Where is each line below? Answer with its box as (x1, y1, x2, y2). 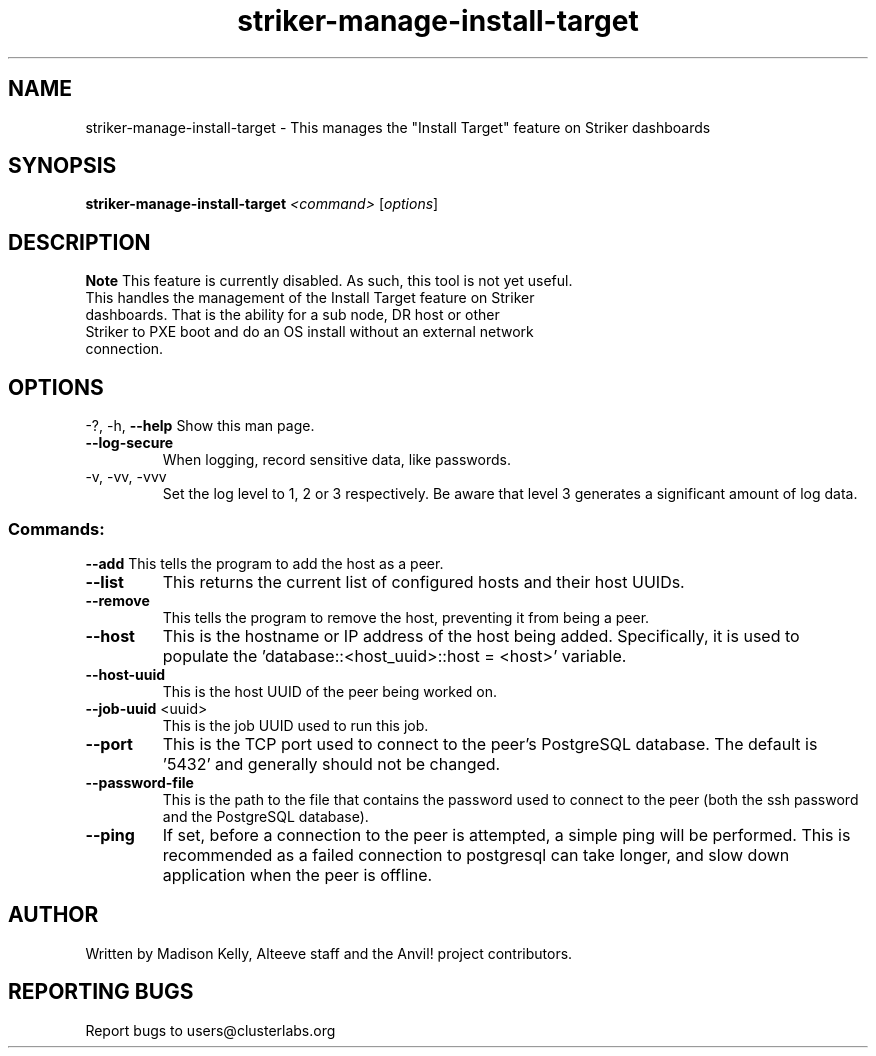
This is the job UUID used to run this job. (162, 716, 429, 734)
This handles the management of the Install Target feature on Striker (85, 289, 535, 307)
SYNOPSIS (8, 153, 117, 179)
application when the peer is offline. (162, 864, 433, 885)
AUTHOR (8, 902, 99, 928)
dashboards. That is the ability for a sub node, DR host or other (85, 306, 500, 324)
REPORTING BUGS (8, 979, 194, 1005)
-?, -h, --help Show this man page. (85, 417, 315, 435)
